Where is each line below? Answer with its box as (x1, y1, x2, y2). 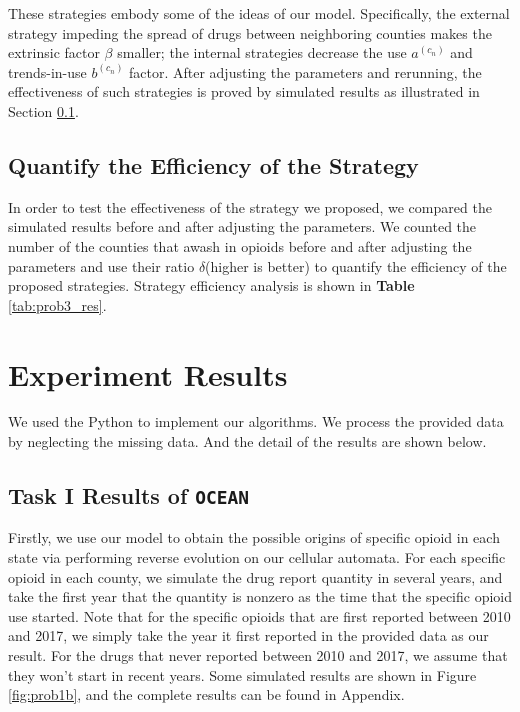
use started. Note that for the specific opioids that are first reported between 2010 (8, 605, 511, 626)
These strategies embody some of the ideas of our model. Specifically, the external (8, 3, 510, 23)
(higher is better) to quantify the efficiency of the (205, 255, 507, 276)
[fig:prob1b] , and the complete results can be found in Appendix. (8, 684, 405, 705)
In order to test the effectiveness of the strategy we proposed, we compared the (8, 196, 492, 217)
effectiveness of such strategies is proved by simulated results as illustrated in (8, 81, 480, 102)
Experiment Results (8, 353, 288, 394)
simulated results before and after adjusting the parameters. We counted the (8, 216, 477, 237)
